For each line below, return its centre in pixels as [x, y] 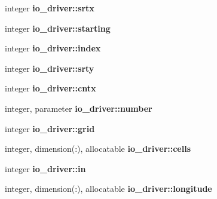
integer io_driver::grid [50, 128]
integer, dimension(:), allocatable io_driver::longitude [109, 189]
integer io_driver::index [53, 48]
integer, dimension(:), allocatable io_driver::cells [98, 149]
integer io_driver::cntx [51, 88]
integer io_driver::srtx [50, 8]
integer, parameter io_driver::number [79, 108]
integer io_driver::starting [58, 28]
